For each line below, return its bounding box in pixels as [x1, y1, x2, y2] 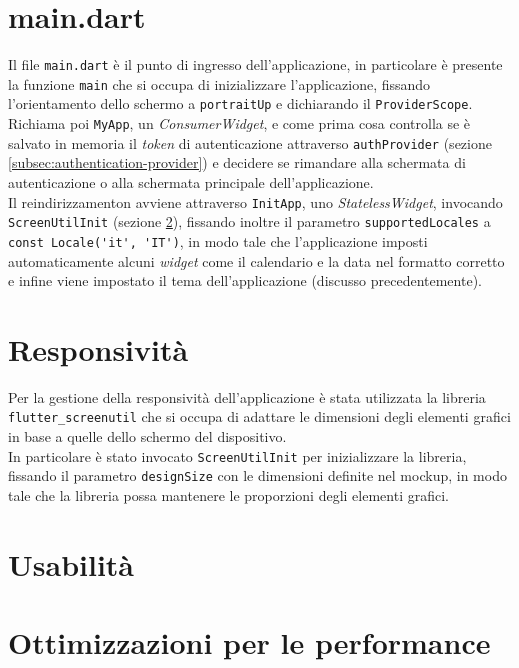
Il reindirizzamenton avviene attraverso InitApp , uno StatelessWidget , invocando [8, 191, 503, 212]
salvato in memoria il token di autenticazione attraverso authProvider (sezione [8, 132, 492, 153]
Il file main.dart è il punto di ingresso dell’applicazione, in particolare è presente [8, 54, 503, 75]
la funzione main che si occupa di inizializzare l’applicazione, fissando [8, 73, 431, 94]
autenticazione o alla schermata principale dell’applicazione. [8, 172, 374, 192]
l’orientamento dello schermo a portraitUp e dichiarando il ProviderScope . [8, 93, 473, 114]
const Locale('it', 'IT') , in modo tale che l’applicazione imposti [8, 230, 428, 251]
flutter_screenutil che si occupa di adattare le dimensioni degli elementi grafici [8, 406, 511, 427]
